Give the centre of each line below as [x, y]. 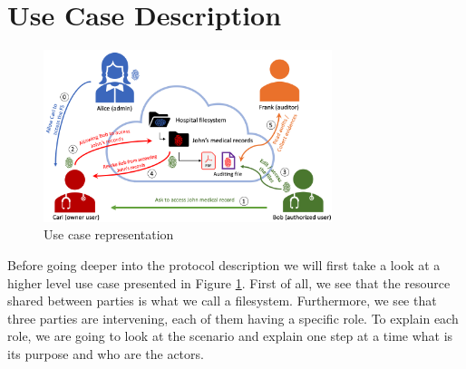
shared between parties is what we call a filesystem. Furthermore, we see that [222, 301]
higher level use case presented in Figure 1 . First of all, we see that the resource [229, 282]
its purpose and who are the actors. [106, 353]
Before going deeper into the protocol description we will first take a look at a [224, 264]
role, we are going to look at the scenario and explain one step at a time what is [230, 336]
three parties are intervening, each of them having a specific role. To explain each [233, 318]
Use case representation [109, 234]
